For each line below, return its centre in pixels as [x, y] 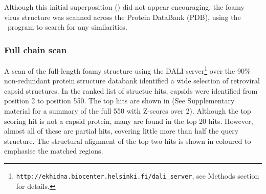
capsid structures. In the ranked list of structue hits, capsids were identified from [131, 90]
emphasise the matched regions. [54, 151]
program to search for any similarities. [67, 27]
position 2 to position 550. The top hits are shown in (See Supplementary [119, 101]
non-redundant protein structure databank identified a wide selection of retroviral [132, 81]
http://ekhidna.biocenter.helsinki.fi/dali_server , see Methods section [138, 176]
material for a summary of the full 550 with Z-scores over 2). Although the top [128, 111]
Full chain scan [36, 49]
